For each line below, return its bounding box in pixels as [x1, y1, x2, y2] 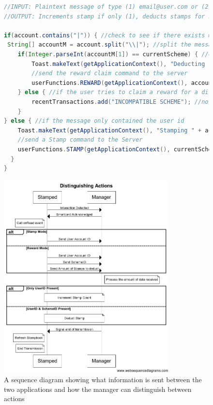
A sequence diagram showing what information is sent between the [4, 374, 202, 384]
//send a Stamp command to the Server [17, 136, 143, 144]
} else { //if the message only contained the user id [4, 117, 184, 125]
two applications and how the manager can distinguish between [4, 384, 192, 394]
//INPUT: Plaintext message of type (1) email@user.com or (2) [4, 3, 212, 10]
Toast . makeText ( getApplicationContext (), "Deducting [31, 60, 205, 67]
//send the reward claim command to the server [31, 70, 188, 77]
